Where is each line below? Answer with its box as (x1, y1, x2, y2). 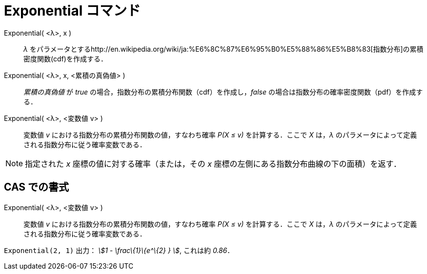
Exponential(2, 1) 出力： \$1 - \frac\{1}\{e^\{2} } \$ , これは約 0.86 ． (4, 246, 234, 254)
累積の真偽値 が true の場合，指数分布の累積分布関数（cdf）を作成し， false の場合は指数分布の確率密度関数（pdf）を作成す (23, 87, 423, 96)
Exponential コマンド (4, 2, 141, 19)
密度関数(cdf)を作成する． (23, 54, 107, 63)
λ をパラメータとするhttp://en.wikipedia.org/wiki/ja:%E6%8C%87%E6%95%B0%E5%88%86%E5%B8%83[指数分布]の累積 (23, 44, 424, 53)
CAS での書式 (4, 181, 69, 194)
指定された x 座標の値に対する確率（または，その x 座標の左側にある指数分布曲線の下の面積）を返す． (25, 158, 401, 169)
